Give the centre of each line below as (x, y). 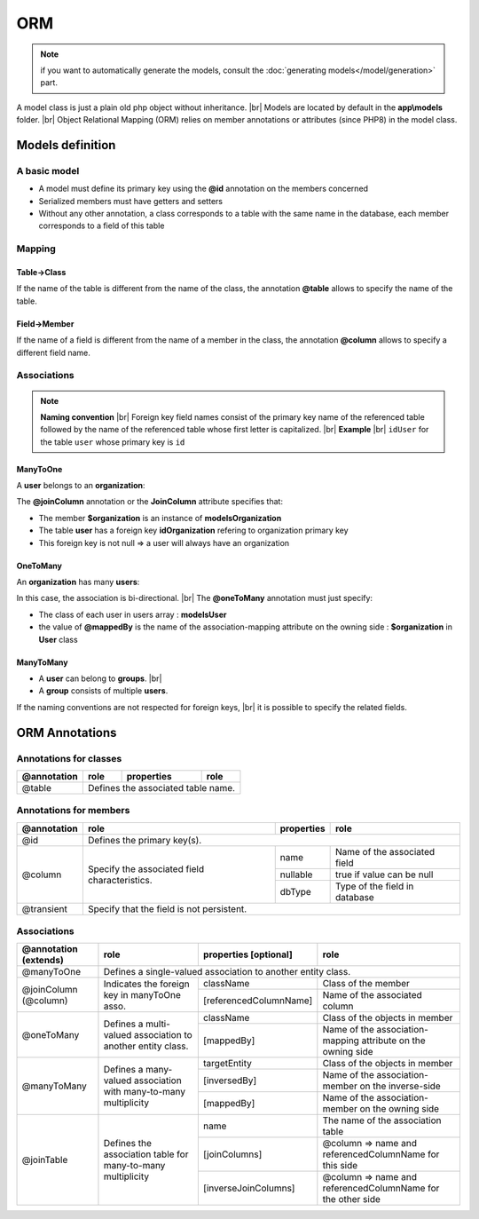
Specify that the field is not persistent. (167, 908)
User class (59, 639)
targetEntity (227, 1064)
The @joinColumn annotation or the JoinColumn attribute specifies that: (150, 502)
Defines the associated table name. (161, 788)
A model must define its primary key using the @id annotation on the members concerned (203, 189)
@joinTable (45, 1160)
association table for (146, 1154)
